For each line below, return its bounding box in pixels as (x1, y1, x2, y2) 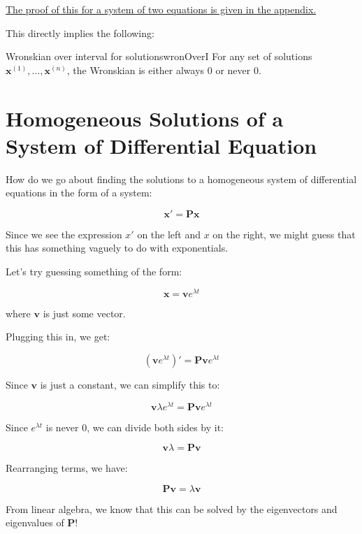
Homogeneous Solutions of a (6, 103, 284, 132)
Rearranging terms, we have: (6, 461, 128, 475)
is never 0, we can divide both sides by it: (45, 419, 224, 434)
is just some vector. (43, 305, 126, 320)
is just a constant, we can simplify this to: (40, 377, 220, 391)
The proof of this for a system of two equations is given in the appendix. (6, 2, 317, 16)
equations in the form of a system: (6, 185, 152, 200)
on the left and (137, 226, 201, 241)
